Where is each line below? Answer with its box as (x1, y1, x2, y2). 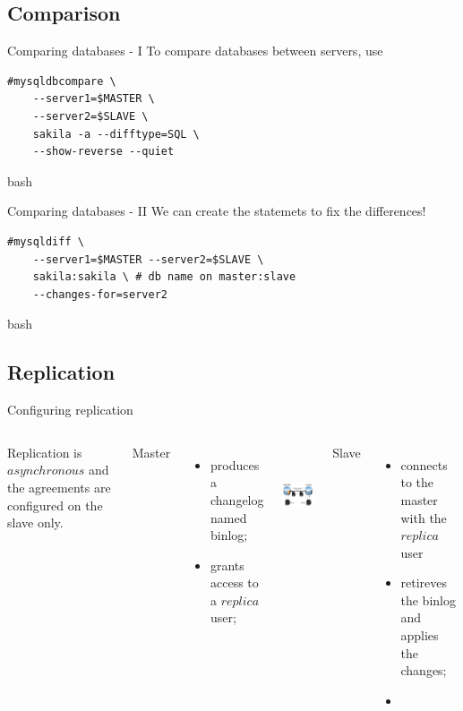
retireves (400, 573, 447, 592)
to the (400, 473, 434, 492)
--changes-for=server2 (32, 287, 167, 301)
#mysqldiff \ (7, 235, 84, 248)
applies (400, 626, 439, 645)
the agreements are (7, 477, 111, 496)
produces (210, 455, 260, 474)
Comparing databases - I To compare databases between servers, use (7, 41, 383, 60)
